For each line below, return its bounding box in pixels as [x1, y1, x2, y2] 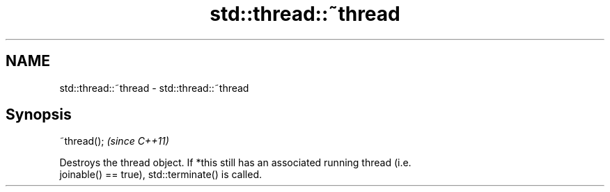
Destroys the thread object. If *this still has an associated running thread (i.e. [59, 157, 412, 169]
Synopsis [6, 106, 72, 124]
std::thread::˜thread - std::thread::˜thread [59, 81, 249, 94]
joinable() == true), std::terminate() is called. [59, 168, 263, 181]
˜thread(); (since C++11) [59, 135, 169, 147]
